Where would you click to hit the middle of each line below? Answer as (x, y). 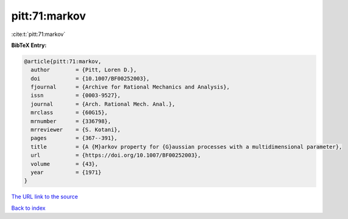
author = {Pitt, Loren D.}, (84, 70)
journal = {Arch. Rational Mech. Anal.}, (103, 104)
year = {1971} (66, 172)
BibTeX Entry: (29, 45)
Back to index (28, 208)
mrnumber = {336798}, (71, 121)
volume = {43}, (65, 164)
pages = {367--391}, (74, 138)
